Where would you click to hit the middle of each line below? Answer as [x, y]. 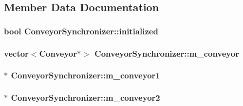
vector [16, 53]
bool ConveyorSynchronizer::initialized [81, 31]
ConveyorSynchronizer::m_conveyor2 [85, 98]
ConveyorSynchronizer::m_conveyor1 [85, 75]
